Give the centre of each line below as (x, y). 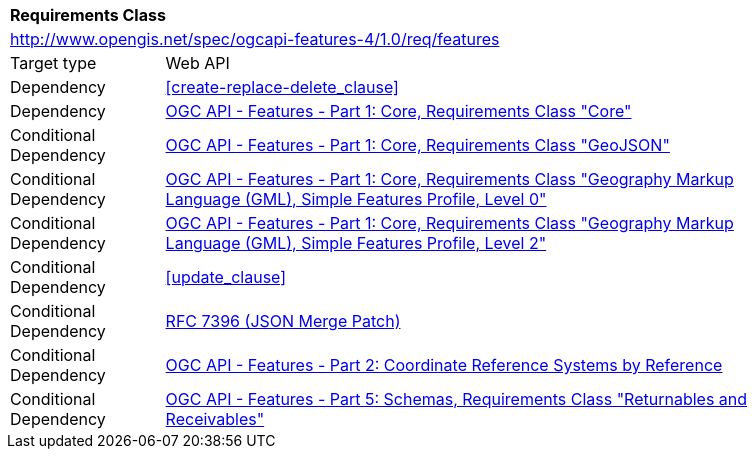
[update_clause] (226, 277)
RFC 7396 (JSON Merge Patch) (283, 321)
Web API (197, 63)
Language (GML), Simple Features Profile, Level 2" (356, 243)
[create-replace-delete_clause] (282, 87)
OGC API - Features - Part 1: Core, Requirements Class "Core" (398, 111)
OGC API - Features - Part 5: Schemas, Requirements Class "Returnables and (456, 399)
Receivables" (215, 419)
